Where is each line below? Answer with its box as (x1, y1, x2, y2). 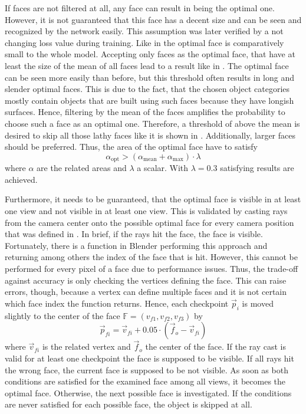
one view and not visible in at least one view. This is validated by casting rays (5, 204, 288, 216)
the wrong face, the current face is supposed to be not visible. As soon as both (5, 363, 288, 376)
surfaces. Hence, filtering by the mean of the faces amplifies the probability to (5, 106, 285, 118)
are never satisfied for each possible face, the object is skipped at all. (5, 398, 252, 410)
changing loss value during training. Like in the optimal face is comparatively (5, 36, 284, 48)
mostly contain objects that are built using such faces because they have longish (5, 94, 294, 106)
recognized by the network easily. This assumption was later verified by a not (5, 25, 284, 37)
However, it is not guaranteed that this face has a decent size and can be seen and (5, 13, 302, 25)
